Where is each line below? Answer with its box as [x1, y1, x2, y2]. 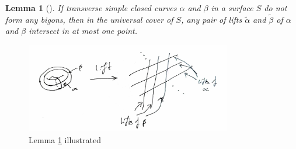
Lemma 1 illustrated [29, 133, 101, 145]
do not [264, 2, 287, 13]
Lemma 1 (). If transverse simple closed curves [5, 2, 177, 13]
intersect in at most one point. [29, 25, 138, 37]
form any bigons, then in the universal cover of [5, 13, 173, 25]
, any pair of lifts [181, 13, 242, 25]
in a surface [211, 2, 253, 13]
